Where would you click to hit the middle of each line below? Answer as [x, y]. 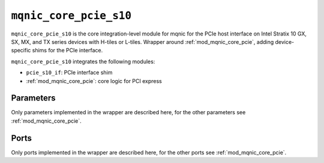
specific [21, 51]
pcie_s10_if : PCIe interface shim [69, 73]
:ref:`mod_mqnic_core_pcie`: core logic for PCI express [94, 81]
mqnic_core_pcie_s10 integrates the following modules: [83, 61]
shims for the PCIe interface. [67, 51]
